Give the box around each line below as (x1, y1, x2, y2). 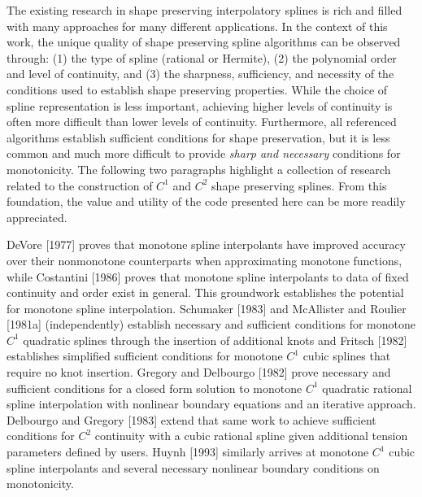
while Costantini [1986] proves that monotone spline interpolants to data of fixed (7, 268, 409, 285)
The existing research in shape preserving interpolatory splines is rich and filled (7, 2, 402, 18)
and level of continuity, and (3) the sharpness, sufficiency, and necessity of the (7, 65, 394, 82)
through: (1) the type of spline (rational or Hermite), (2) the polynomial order (7, 49, 397, 66)
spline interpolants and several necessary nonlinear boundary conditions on (7, 459, 380, 476)
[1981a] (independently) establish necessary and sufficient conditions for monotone (7, 316, 416, 333)
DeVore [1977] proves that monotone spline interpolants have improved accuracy (7, 236, 407, 253)
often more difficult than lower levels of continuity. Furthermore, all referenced (7, 113, 397, 130)
